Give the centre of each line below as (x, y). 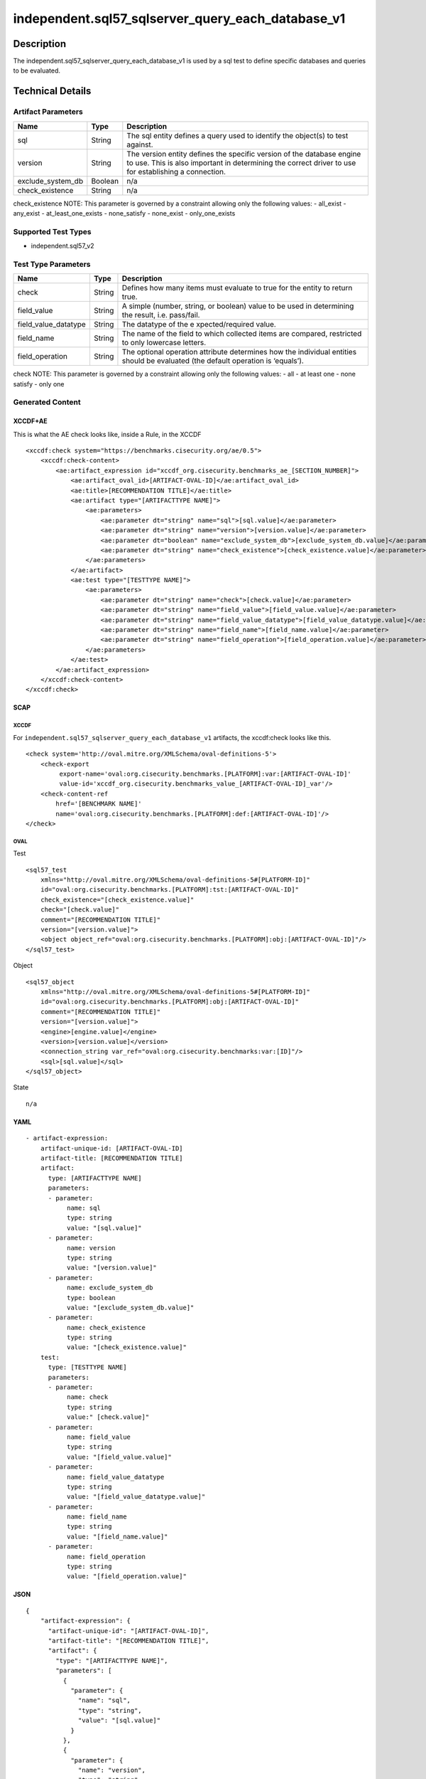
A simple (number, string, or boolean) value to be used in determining (238, 306)
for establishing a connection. (176, 171)
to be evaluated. (37, 70)
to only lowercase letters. (164, 343)
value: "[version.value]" (112, 1268)
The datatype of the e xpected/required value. (199, 324)
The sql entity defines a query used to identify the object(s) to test (237, 135)
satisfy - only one (39, 384)
